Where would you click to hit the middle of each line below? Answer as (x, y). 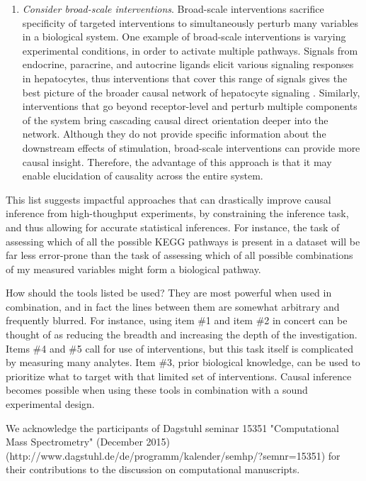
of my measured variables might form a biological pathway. (133, 269)
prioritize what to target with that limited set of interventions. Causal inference (179, 376)
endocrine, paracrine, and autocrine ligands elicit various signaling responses (188, 64)
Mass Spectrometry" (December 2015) (88, 442)
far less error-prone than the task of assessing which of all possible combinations (179, 255)
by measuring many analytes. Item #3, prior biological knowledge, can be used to (183, 362)
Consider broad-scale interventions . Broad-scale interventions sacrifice (173, 9)
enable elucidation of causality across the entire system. (143, 176)
